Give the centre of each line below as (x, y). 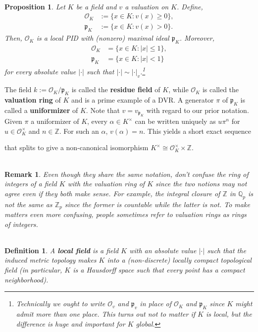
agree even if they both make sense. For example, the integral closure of (112, 193)
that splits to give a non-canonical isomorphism (77, 147)
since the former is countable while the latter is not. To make (157, 204)
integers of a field (31, 184)
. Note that (103, 110)
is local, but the (229, 313)
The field (18, 89)
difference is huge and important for (71, 323)
